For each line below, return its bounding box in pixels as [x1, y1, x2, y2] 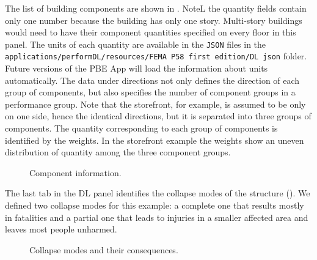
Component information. [29, 166, 122, 179]
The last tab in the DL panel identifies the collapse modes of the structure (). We [5, 187, 310, 199]
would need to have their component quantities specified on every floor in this [5, 26, 296, 39]
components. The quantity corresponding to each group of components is [5, 122, 278, 135]
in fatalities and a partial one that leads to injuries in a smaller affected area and [5, 210, 308, 223]
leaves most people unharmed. [5, 223, 117, 236]
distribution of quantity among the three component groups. [5, 146, 231, 158]
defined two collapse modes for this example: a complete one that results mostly [5, 199, 304, 212]
